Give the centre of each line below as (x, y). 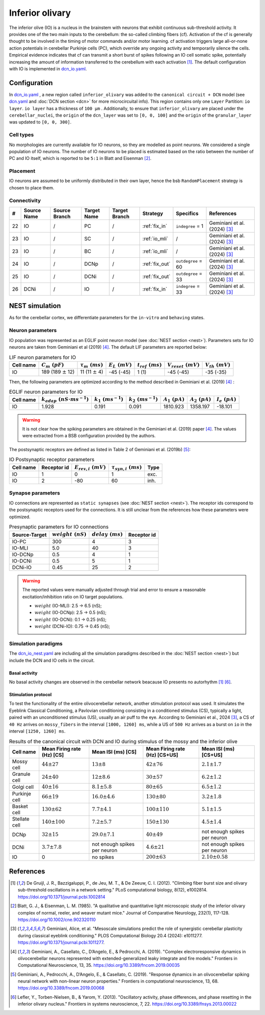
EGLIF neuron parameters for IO (46, 392)
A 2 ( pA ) (200, 400)
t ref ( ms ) (149, 365)
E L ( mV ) (120, 365)
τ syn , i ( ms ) (127, 468)
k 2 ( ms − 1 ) (143, 399)
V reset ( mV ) (183, 365)
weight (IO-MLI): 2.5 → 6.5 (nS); (68, 606)
